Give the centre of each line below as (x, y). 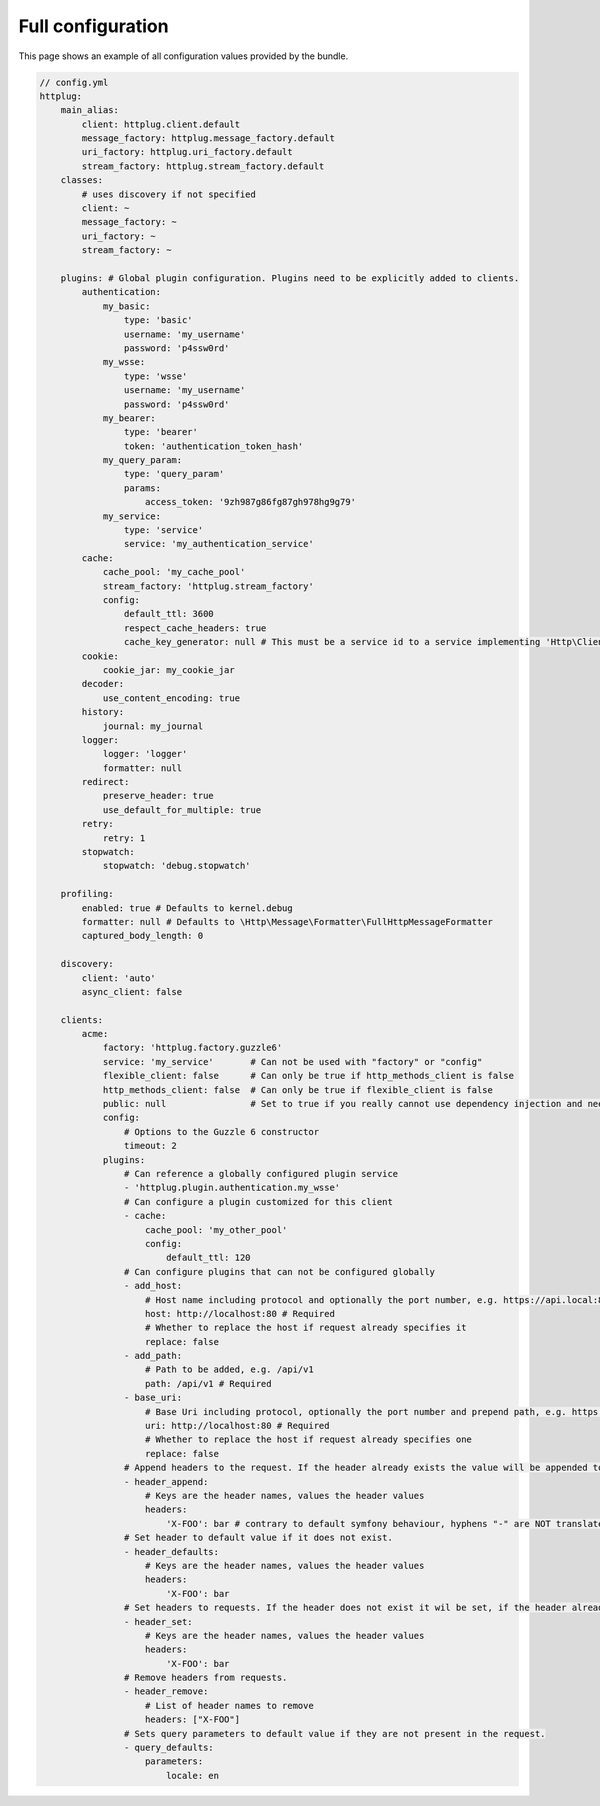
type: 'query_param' (174, 474)
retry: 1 (124, 838)
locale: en (192, 1775)
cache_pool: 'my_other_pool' (216, 1229)
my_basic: (126, 306)
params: (142, 488)
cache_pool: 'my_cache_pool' (174, 572)
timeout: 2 (150, 1146)
